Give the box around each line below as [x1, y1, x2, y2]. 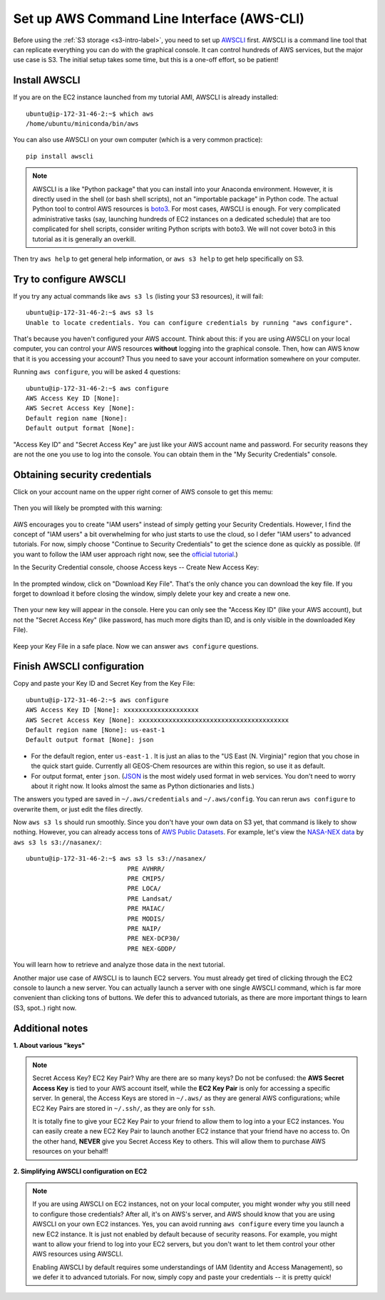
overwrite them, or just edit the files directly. [13, 804, 143, 814]
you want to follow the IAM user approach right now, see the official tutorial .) [13, 550, 238, 559]
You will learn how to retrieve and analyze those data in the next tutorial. [13, 961, 225, 969]
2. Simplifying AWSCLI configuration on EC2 [13, 1166, 148, 1175]
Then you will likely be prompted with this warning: [13, 504, 163, 512]
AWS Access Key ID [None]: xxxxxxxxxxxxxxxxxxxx [26, 706, 199, 714]
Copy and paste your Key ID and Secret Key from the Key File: [13, 679, 195, 688]
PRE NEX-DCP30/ [127, 934, 180, 943]
